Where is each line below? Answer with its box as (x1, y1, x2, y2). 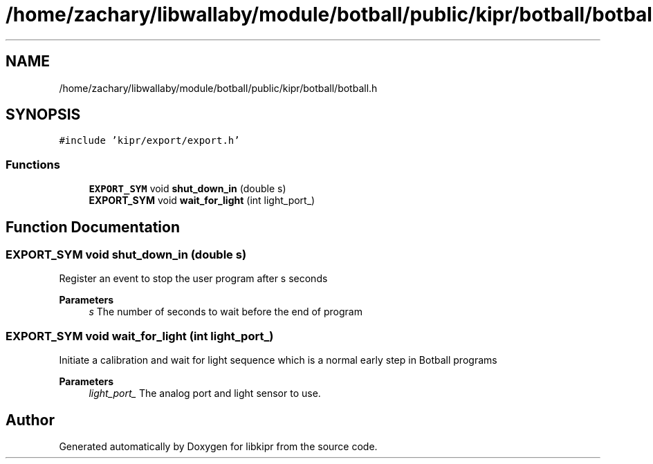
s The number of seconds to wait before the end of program (89, 306, 362, 318)
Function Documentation (6, 218, 180, 236)
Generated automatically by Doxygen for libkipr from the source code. (59, 440, 378, 452)
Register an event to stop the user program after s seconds (59, 272, 328, 285)
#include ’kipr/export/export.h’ (59, 135, 240, 147)
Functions (6, 157, 60, 171)
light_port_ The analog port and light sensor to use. (89, 387, 321, 400)
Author (6, 411, 55, 429)
